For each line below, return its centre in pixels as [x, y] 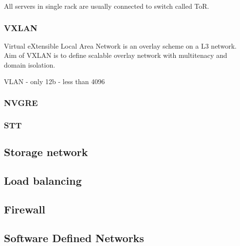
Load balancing [43, 181]
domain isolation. [30, 65]
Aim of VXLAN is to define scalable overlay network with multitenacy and [116, 55]
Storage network [46, 152]
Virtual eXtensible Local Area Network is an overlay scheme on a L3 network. [120, 45]
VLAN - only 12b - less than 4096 [55, 81]
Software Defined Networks [74, 237]
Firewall [25, 209]
